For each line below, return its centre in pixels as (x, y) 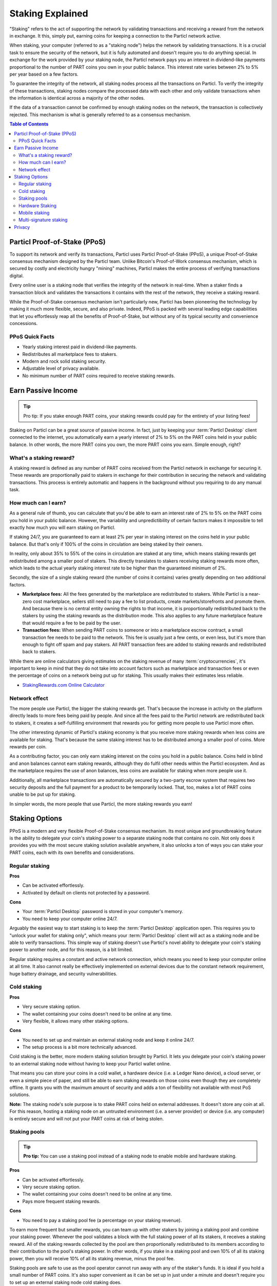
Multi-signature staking (43, 220)
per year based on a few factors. (44, 74)
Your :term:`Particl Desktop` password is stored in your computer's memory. (103, 912)
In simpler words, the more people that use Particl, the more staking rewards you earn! (101, 804)
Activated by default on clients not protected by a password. (86, 892)
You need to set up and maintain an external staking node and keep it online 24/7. (108, 1040)
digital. (17, 276)
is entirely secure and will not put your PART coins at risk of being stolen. (87, 1118)
